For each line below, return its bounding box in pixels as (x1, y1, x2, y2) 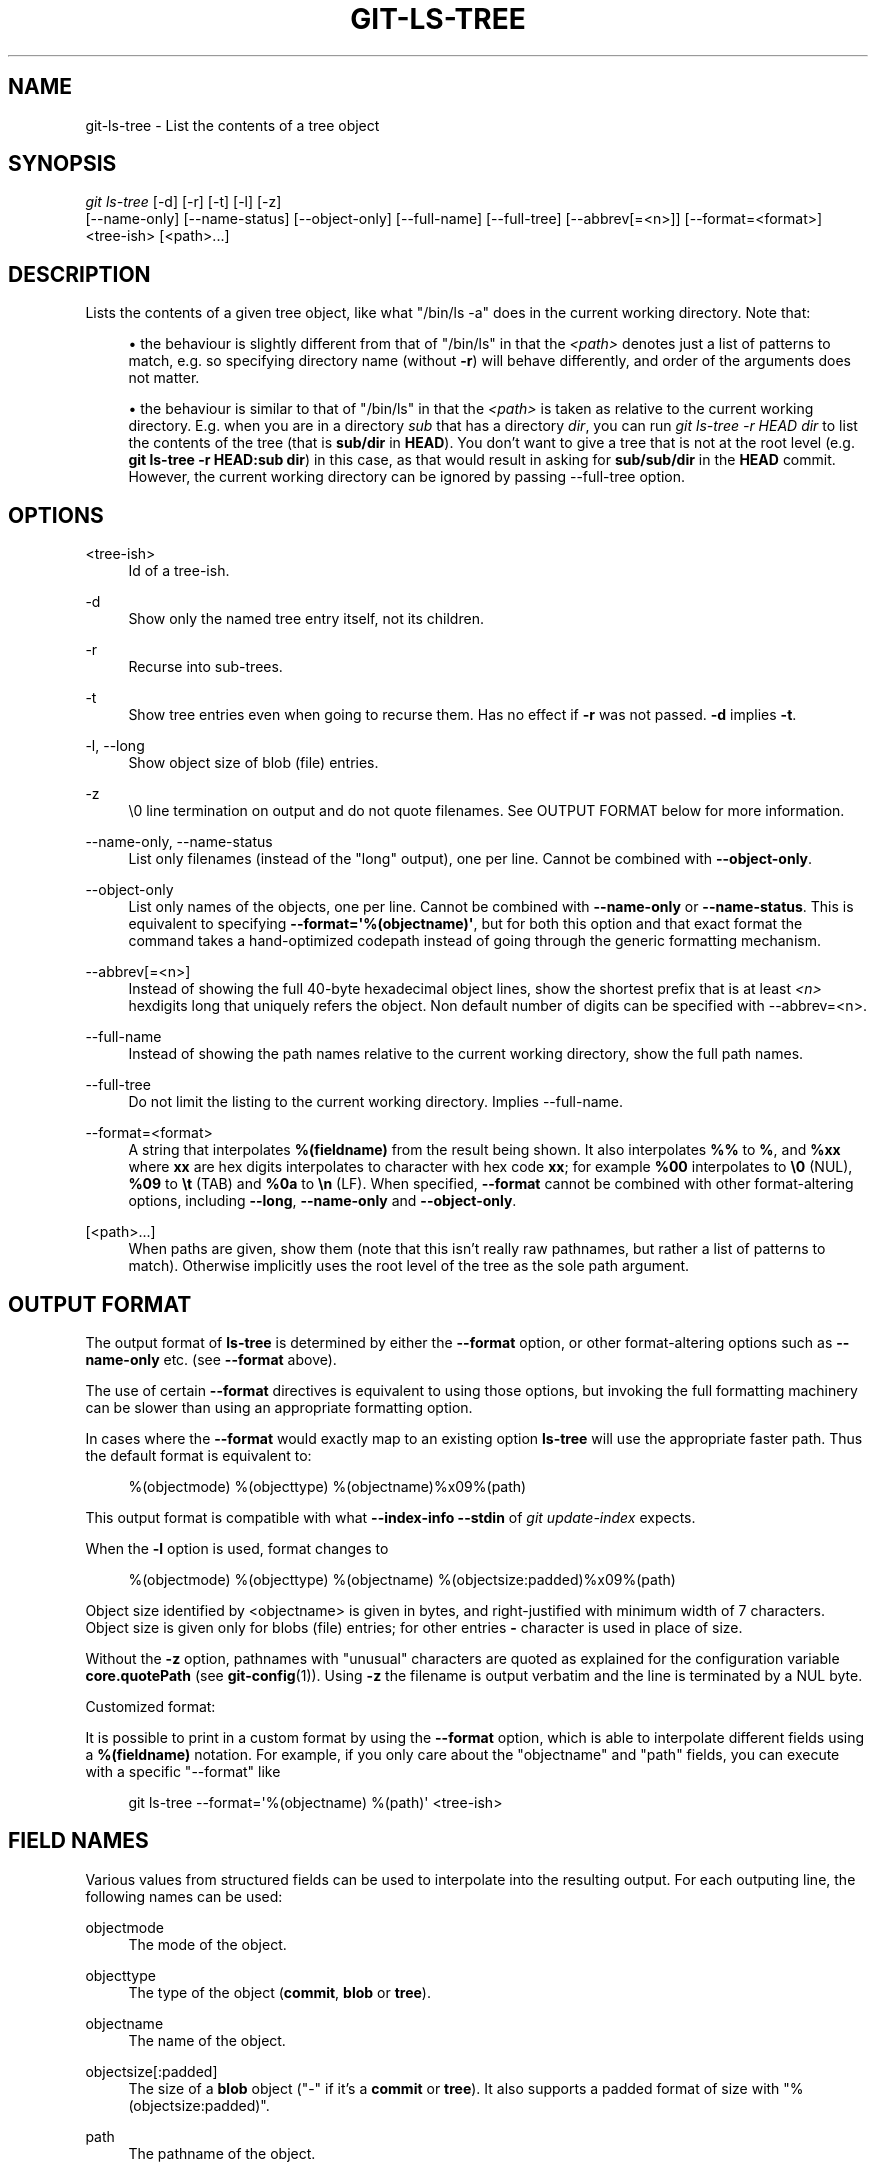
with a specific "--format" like (85, 1762, 281, 1780)
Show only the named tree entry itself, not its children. (128, 610, 484, 628)
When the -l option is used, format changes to (85, 1539, 389, 1557)
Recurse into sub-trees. (128, 658, 283, 676)
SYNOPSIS (8, 151, 117, 177)
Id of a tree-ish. (128, 562, 230, 580)
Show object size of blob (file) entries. (128, 754, 379, 772)
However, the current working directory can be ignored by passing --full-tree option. (128, 468, 686, 486)
